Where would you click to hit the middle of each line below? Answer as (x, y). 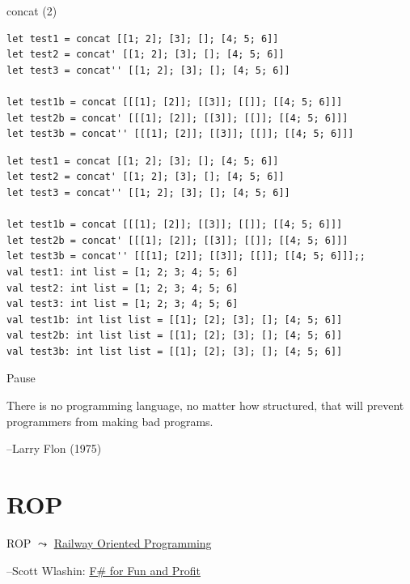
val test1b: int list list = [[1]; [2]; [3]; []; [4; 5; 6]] (175, 320)
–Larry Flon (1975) (54, 448)
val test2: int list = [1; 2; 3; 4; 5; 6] (123, 288)
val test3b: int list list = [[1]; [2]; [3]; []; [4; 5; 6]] (175, 351)
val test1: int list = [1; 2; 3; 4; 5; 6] (123, 272)
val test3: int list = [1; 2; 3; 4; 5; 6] (123, 304)
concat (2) (32, 11)
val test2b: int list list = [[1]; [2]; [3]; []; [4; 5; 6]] (175, 336)
